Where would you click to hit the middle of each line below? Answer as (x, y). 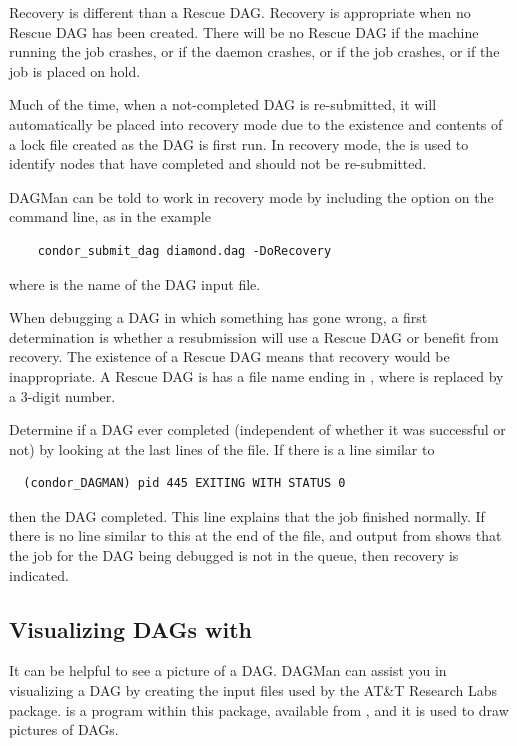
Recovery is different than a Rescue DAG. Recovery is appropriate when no (240, 12)
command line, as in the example (110, 216)
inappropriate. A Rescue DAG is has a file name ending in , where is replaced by (256, 375)
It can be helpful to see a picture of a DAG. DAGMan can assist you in (228, 670)
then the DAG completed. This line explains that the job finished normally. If (247, 515)
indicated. (39, 574)
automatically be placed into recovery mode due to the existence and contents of (256, 123)
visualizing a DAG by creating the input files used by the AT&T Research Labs (253, 690)
